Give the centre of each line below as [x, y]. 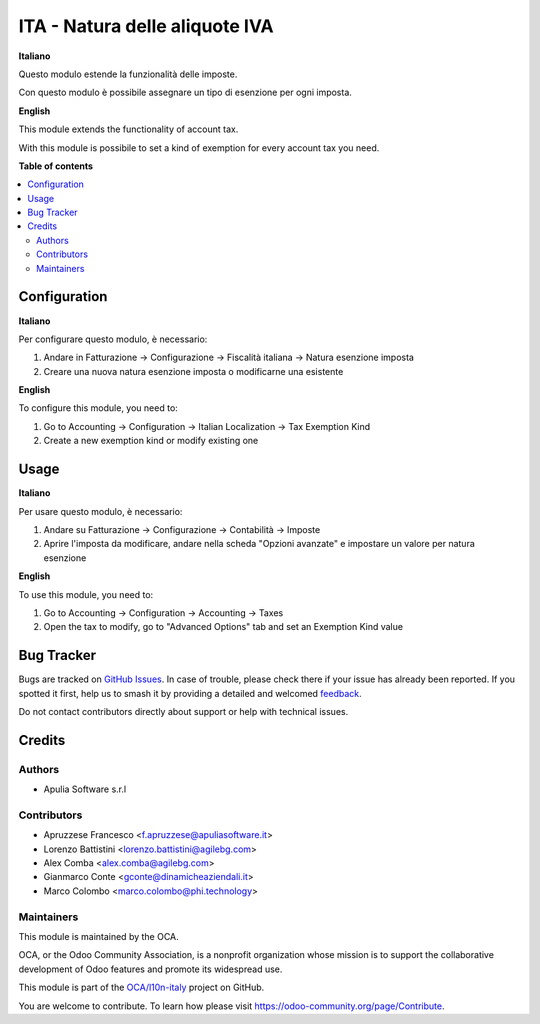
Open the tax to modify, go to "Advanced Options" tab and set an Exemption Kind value [223, 627]
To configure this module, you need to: [98, 408]
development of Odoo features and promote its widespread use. [150, 969]
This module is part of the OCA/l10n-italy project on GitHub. [141, 987]
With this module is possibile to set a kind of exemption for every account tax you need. [199, 147]
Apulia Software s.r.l [85, 789]
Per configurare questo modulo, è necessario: [113, 339]
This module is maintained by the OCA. [98, 936]
